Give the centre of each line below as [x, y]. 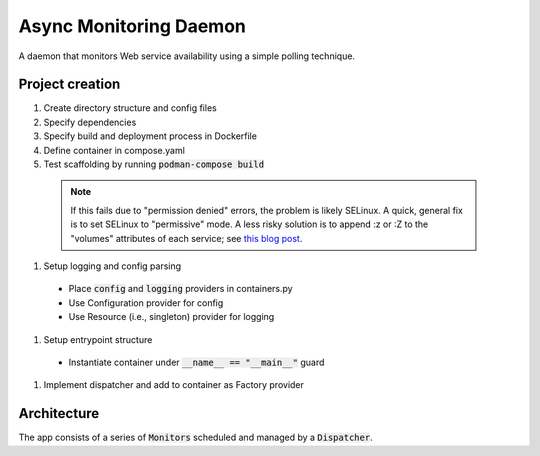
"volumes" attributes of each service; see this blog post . [186, 238]
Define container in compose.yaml [114, 150]
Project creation [69, 84]
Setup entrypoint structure [98, 339]
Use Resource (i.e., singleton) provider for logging [171, 317]
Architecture [59, 413]
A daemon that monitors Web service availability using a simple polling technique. [186, 56]
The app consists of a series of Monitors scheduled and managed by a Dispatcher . [196, 437]
